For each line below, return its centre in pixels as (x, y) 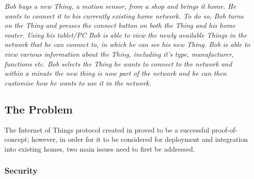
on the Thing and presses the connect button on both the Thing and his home (120, 25)
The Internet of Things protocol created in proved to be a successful (107, 129)
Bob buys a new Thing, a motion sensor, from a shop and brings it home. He (120, 6)
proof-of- (224, 129)
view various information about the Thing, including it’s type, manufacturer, (119, 54)
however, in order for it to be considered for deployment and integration (140, 139)
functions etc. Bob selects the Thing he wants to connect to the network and (118, 63)
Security (21, 170)
